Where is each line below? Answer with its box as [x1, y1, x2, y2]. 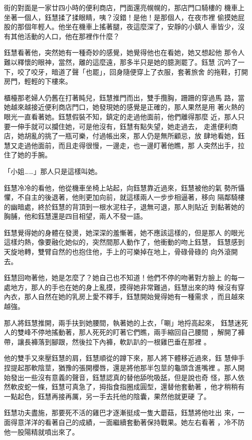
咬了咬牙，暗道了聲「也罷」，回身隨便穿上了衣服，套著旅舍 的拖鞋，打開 [17, 66, 248, 77]
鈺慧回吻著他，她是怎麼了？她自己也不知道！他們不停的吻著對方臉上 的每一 [4, 272, 245, 283]
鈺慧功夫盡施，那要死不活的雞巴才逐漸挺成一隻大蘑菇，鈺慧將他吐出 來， [4, 407, 238, 418]
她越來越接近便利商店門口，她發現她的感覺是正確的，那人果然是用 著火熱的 [4, 102, 245, 112]
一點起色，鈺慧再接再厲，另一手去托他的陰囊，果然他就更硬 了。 [4, 391, 211, 401]
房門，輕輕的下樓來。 [4, 76, 72, 86]
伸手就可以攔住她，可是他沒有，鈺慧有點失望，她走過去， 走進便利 [17, 121, 231, 131]
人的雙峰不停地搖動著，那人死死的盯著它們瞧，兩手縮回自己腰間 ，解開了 [4, 327, 238, 337]
